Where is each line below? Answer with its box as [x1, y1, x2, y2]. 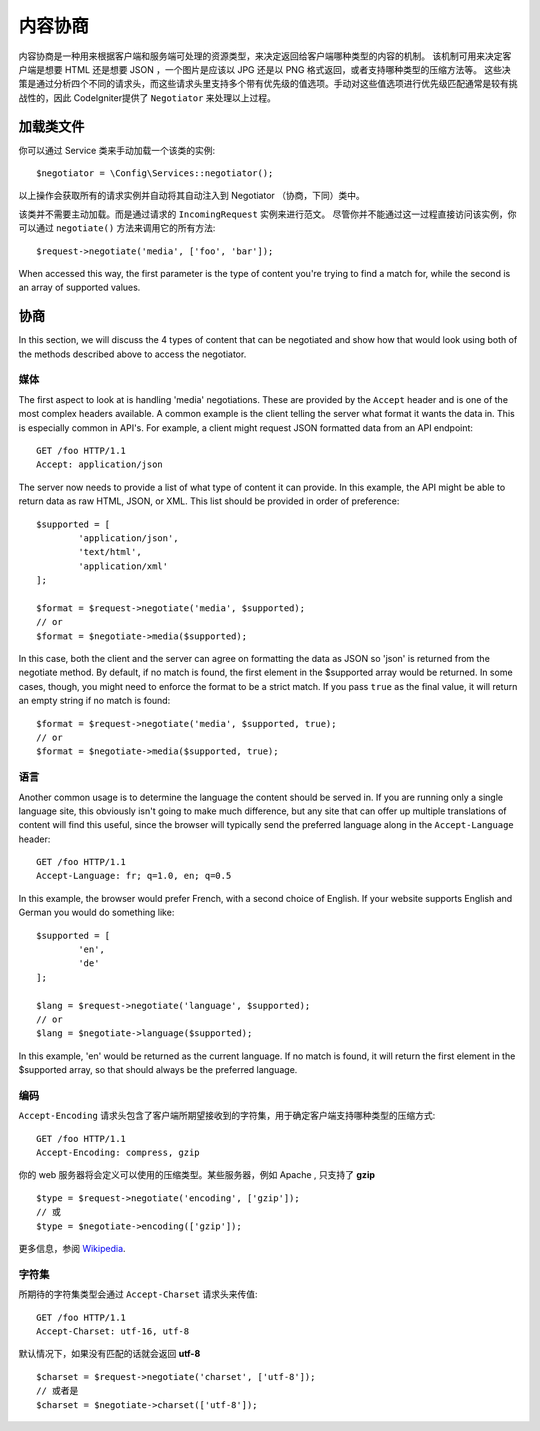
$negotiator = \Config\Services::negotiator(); [36, 168, 274, 179]
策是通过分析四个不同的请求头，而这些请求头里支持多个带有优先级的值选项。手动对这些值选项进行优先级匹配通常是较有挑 [18, 78, 518, 90]
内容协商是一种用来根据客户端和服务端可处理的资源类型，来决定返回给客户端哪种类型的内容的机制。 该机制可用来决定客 [18, 50, 512, 62]
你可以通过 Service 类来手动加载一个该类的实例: [18, 144, 215, 156]
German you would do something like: [18, 906, 175, 919]
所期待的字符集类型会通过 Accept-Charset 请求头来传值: [18, 1288, 258, 1300]
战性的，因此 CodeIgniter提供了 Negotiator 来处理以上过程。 [18, 91, 277, 104]
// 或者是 [36, 1385, 79, 1397]
